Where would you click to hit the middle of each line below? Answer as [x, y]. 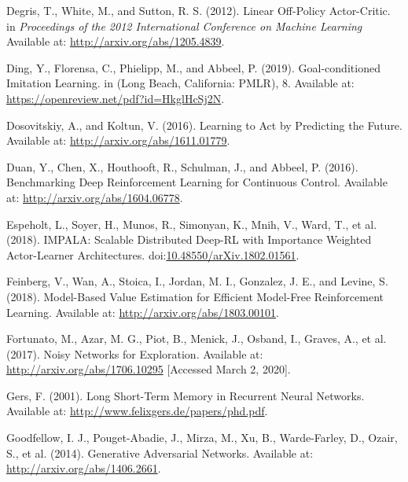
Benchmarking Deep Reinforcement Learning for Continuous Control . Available [197, 182]
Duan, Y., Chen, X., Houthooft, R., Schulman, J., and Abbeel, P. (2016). [182, 166]
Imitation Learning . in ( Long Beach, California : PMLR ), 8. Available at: [180, 83]
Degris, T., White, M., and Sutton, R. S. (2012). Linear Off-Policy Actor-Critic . [198, 10]
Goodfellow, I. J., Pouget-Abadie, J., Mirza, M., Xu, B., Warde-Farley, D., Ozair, [202, 438]
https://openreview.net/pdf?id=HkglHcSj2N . [116, 98]
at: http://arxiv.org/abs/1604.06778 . [95, 197]
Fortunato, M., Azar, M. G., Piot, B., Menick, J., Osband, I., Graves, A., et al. [197, 339]
